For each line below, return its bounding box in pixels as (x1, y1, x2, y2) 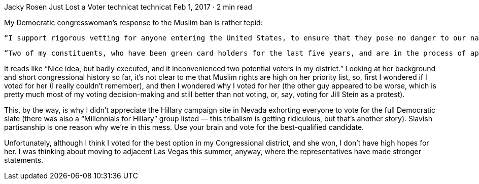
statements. (4, 156, 44, 164)
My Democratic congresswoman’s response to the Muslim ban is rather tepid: (4, 18, 263, 27)
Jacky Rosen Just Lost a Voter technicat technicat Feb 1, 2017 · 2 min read (4, 3, 252, 11)
